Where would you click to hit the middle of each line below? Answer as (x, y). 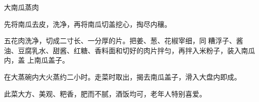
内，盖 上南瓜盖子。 (37, 60)
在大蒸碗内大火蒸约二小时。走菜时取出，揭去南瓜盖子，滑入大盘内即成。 (123, 76)
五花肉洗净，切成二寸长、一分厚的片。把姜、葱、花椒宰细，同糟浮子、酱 (124, 41)
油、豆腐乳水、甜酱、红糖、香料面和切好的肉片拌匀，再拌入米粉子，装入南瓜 (129, 50)
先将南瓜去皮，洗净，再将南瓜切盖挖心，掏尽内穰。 (88, 24)
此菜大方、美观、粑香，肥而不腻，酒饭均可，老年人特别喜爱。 (105, 93)
